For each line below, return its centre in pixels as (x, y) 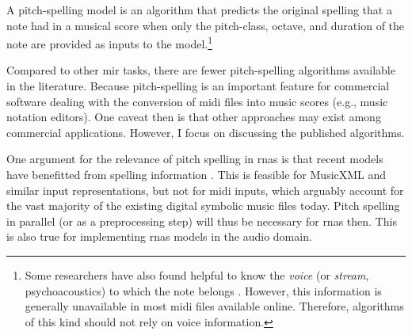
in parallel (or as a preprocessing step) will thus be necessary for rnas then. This (202, 221)
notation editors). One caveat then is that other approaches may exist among (194, 117)
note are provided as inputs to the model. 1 (110, 42)
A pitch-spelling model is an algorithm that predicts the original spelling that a (199, 10)
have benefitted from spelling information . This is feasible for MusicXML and (196, 174)
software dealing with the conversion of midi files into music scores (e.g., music (197, 101)
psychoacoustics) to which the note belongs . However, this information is (203, 290)
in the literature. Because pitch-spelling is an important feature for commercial (198, 86)
